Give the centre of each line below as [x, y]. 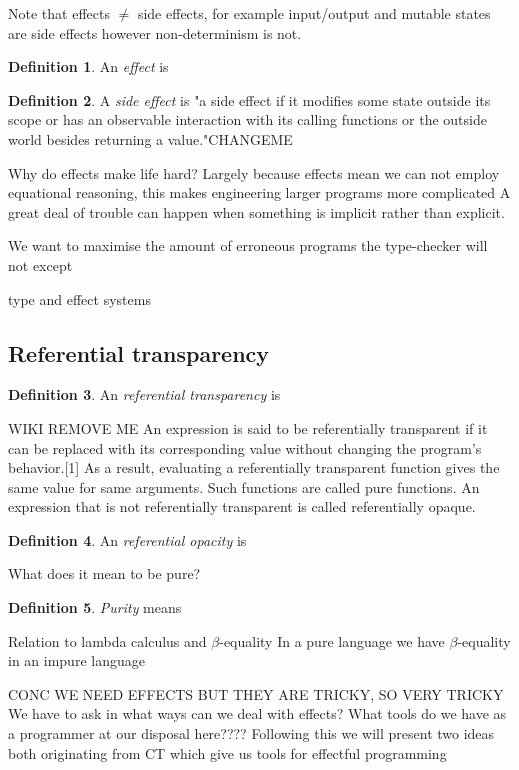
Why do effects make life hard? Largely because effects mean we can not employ [254, 172]
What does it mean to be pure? [104, 573]
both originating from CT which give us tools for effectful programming [227, 752]
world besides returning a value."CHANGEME [150, 138]
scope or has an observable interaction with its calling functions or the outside [247, 119]
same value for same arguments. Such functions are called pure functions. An [244, 486]
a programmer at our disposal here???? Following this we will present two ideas [251, 733]
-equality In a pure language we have [332, 640]
